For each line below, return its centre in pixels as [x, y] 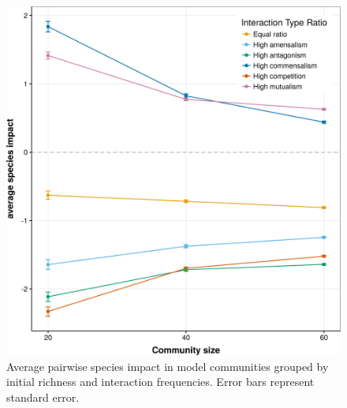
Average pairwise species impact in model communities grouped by [168, 366]
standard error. [43, 397]
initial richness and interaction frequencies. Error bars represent [160, 382]
